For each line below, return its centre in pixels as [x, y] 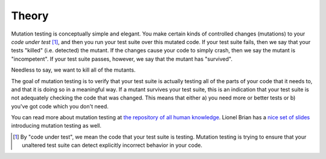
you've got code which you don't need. [60, 106]
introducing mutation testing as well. [56, 126]
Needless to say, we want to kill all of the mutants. [73, 70]
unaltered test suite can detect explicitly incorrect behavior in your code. [112, 145]
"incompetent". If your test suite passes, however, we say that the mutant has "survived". [122, 59]
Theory [30, 16]
